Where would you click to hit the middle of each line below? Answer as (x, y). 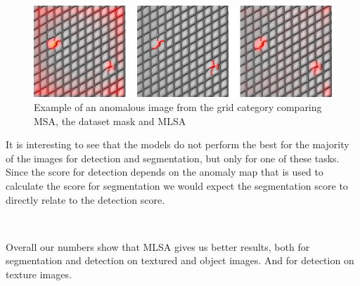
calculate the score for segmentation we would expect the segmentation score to (177, 186)
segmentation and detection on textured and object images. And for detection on (180, 260)
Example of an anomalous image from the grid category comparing (178, 107)
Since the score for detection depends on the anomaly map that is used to (165, 172)
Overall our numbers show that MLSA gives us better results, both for (158, 246)
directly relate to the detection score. (85, 199)
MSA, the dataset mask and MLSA (110, 121)
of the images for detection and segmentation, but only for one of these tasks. (173, 158)
